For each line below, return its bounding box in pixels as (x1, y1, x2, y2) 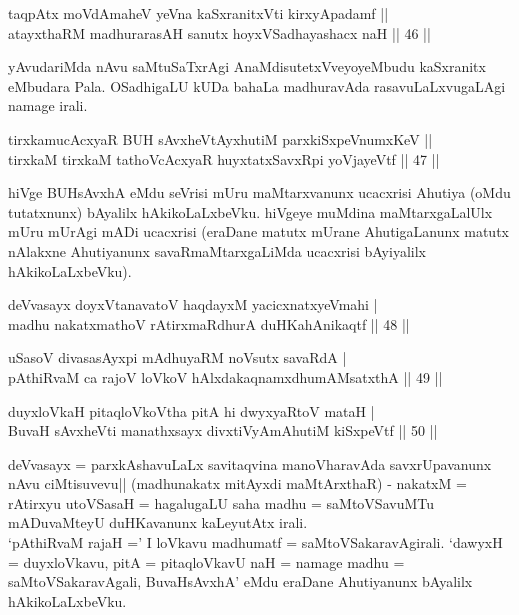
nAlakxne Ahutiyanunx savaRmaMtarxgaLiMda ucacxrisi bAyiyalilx (8, 240, 426, 261)
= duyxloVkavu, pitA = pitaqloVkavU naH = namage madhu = (8, 551, 405, 572)
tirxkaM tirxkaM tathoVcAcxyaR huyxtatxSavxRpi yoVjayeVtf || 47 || (8, 148, 440, 169)
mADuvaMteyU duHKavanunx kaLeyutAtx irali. (8, 512, 308, 533)
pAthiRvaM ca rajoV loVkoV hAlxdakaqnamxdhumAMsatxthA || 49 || (8, 366, 443, 387)
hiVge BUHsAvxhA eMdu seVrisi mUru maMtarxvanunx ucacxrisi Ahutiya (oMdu (8, 182, 511, 203)
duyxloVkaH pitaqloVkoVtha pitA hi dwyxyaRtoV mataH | (8, 400, 375, 421)
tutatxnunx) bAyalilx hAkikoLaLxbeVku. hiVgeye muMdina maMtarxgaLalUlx (8, 201, 493, 222)
